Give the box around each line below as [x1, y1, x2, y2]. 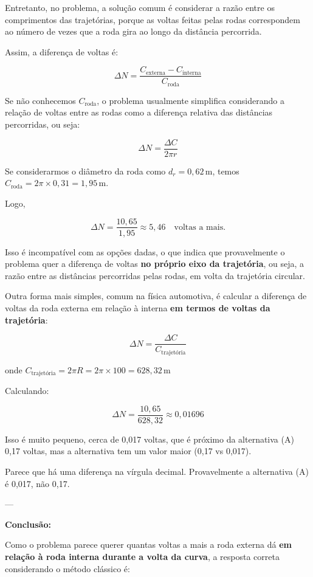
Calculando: [5, 384, 49, 397]
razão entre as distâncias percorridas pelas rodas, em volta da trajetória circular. [5, 269, 305, 282]
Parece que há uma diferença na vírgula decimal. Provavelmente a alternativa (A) [5, 465, 309, 477]
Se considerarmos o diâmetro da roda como [5, 164, 166, 177]
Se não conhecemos [5, 94, 76, 106]
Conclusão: [5, 517, 51, 530]
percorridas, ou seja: [5, 118, 80, 131]
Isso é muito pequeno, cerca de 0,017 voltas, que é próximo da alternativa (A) [5, 432, 294, 445]
